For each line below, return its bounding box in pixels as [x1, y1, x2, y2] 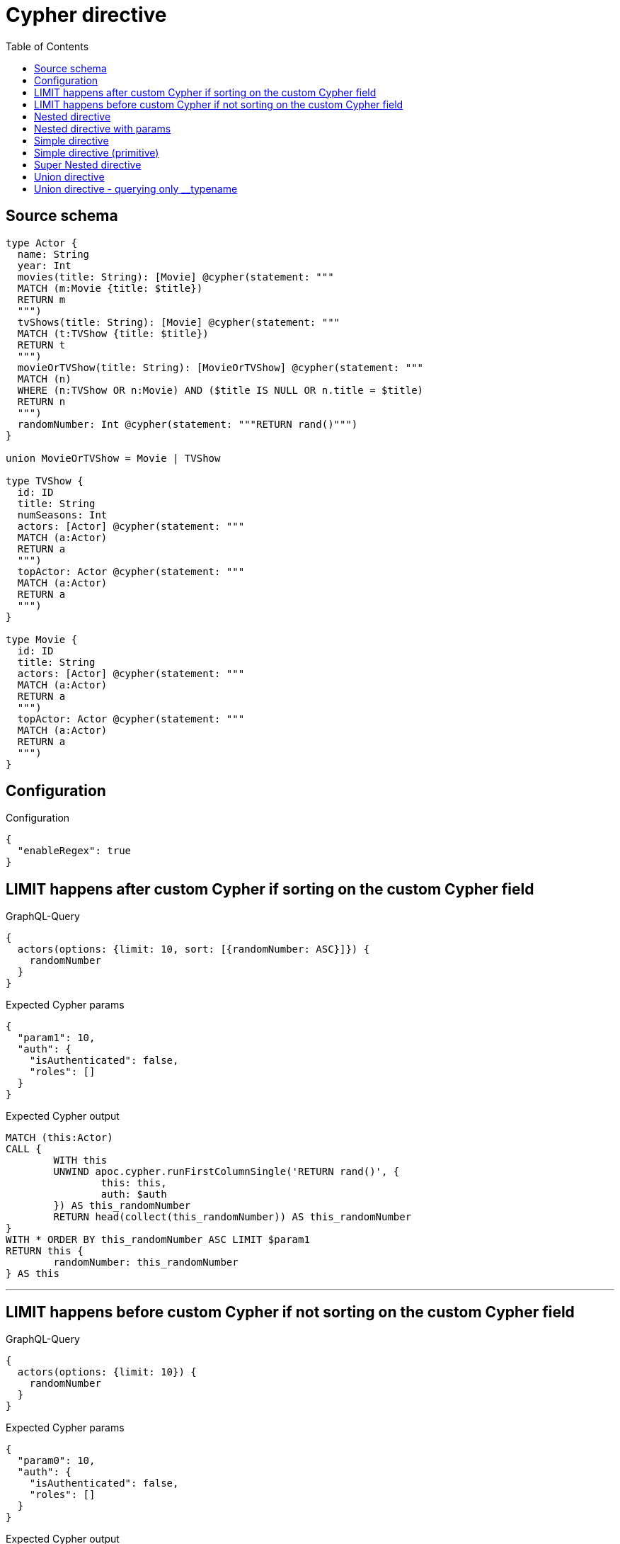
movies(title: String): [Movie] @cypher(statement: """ [17, 271, 334, 283]
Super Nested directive [34, 158, 142, 171]
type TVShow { [6, 475, 84, 487]
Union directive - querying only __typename [34, 182, 238, 195]
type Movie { [6, 633, 78, 645]
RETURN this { [6, 1245, 84, 1257]
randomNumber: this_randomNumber [53, 1256, 239, 1268]
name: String [17, 248, 90, 260]
